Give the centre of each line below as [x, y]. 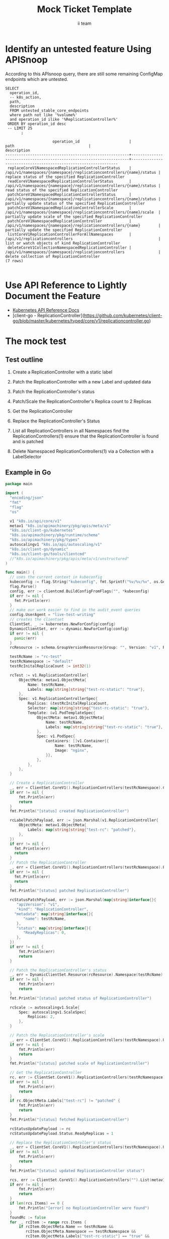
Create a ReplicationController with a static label [62, 372]
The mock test [36, 341]
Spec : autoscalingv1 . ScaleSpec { [52, 1012]
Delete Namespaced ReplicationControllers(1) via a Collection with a [83, 451]
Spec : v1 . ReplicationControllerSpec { [58, 699]
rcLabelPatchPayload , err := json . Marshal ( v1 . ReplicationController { [84, 820]
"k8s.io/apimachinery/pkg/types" [45, 540]
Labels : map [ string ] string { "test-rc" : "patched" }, [82, 830]
